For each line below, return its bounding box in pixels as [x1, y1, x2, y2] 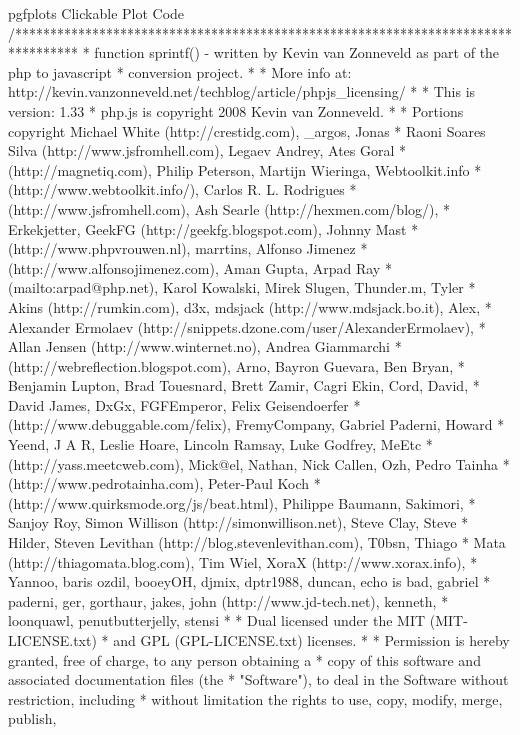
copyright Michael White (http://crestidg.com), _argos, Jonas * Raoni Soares [8, 120, 486, 141]
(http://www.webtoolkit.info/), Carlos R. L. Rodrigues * [8, 179, 357, 200]
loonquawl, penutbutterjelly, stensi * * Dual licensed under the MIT [8, 610, 426, 631]
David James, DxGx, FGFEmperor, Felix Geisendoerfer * [8, 394, 361, 415]
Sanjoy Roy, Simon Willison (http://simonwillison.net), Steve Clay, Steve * [8, 512, 469, 533]
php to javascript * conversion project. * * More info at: [8, 61, 352, 82]
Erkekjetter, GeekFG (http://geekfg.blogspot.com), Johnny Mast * [8, 218, 419, 239]
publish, [8, 708, 57, 729]
